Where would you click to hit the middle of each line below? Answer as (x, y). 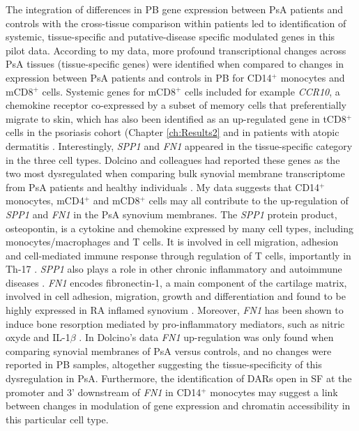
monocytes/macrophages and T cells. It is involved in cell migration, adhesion (172, 242)
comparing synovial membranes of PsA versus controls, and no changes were (169, 350)
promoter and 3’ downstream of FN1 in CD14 (104, 392)
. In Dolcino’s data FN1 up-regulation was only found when (206, 337)
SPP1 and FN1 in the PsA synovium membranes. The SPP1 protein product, (171, 214)
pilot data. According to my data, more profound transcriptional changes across (176, 50)
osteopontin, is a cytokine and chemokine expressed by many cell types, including (179, 228)
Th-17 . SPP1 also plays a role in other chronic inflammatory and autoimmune (174, 269)
